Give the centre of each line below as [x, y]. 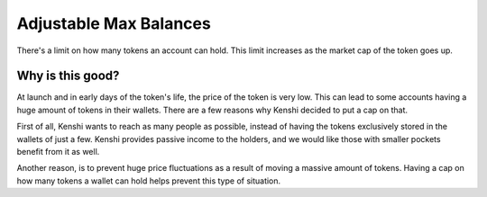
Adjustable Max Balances [114, 23]
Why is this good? [68, 76]
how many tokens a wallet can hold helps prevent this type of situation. [149, 181]
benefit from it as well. [58, 152]
